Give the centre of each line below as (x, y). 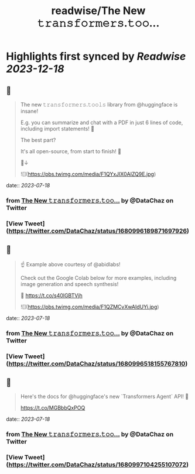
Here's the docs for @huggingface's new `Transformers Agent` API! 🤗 (105, 397)
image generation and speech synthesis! (69, 284)
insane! (29, 111)
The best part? (38, 140)
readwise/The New (98, 11)
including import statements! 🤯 (57, 129)
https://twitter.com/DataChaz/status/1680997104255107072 (97, 465)
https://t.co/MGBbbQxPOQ (53, 408)
